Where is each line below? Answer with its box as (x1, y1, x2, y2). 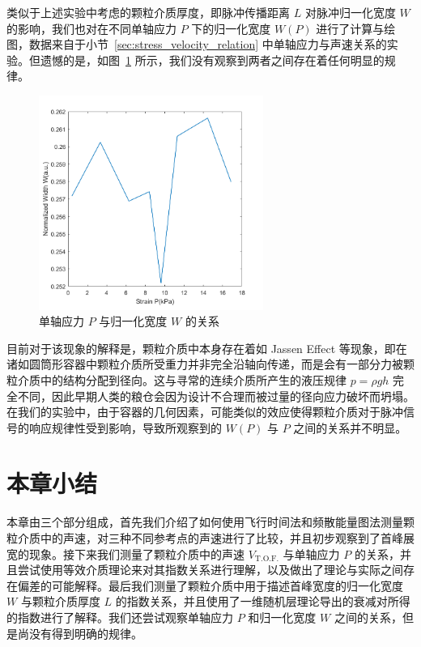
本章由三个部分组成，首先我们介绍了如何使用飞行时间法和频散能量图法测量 (6, 513, 403, 530)
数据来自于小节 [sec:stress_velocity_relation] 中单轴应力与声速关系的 (28, 36, 387, 53)
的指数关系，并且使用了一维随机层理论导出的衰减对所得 (115, 593, 410, 610)
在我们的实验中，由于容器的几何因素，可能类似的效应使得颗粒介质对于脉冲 (6, 403, 403, 420)
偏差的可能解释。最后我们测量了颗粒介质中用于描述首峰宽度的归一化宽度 (17, 577, 403, 594)
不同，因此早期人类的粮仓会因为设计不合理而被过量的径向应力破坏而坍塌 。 (17, 387, 415, 404)
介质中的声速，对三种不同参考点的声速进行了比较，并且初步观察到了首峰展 (17, 530, 415, 546)
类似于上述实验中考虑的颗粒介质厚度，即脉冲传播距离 (6, 4, 290, 20)
